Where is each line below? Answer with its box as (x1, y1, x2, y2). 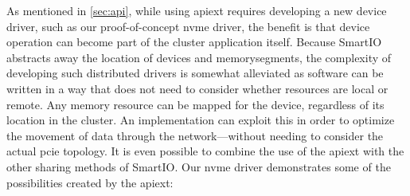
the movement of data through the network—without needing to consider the (6, 127, 384, 143)
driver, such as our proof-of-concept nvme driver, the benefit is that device (6, 18, 370, 34)
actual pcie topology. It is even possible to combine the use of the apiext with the (6, 143, 404, 159)
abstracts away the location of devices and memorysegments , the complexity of (6, 49, 392, 65)
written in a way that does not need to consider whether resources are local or (6, 80, 389, 96)
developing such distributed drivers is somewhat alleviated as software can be (6, 65, 384, 81)
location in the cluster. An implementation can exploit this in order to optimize (6, 112, 395, 128)
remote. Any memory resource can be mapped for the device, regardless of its (6, 96, 385, 112)
